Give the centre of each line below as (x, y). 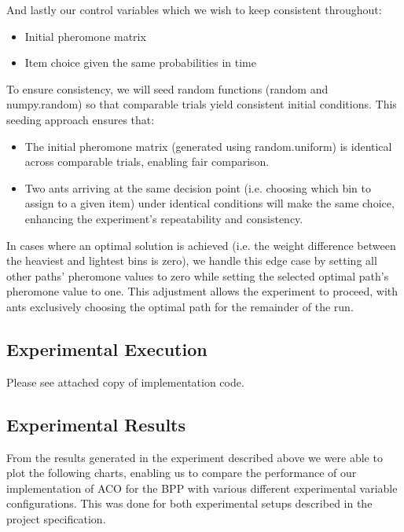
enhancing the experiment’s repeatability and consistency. (164, 218)
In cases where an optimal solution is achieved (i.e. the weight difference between (201, 245)
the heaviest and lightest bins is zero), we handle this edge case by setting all (192, 260)
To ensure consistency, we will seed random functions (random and (167, 88)
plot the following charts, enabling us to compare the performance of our (182, 473)
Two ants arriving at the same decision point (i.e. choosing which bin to (198, 187)
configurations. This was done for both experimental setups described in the (189, 503)
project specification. (56, 518)
